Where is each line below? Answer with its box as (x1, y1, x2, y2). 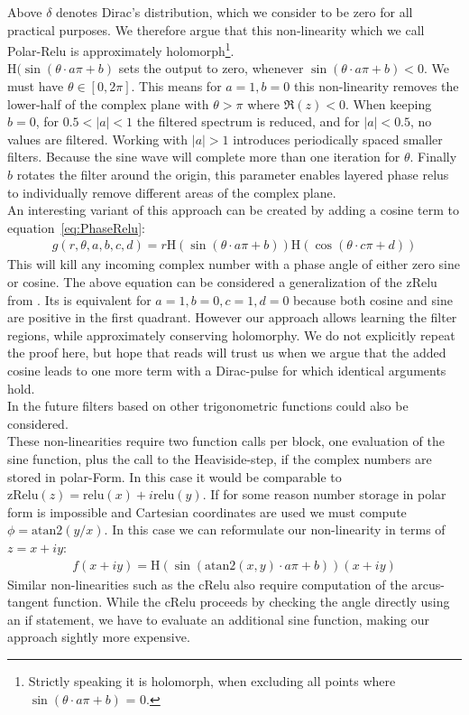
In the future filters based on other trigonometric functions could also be (7, 396, 409, 415)
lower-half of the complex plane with (7, 94, 209, 113)
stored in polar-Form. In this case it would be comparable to (7, 467, 342, 486)
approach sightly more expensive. (7, 627, 190, 646)
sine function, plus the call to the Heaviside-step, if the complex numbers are (7, 449, 432, 468)
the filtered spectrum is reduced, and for (136, 112, 360, 131)
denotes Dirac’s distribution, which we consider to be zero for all (56, 3, 413, 21)
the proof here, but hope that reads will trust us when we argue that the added (7, 343, 446, 362)
